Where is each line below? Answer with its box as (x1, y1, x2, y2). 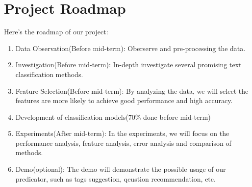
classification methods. (15, 69, 83, 79)
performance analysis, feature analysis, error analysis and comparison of (15, 137, 231, 148)
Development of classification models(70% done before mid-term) (15, 111, 211, 122)
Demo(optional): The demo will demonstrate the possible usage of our (15, 164, 226, 174)
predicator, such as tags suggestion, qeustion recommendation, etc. (15, 173, 216, 184)
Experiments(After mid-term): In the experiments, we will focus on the (15, 128, 229, 138)
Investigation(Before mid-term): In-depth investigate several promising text (15, 59, 242, 70)
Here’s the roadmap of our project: (4, 27, 108, 37)
